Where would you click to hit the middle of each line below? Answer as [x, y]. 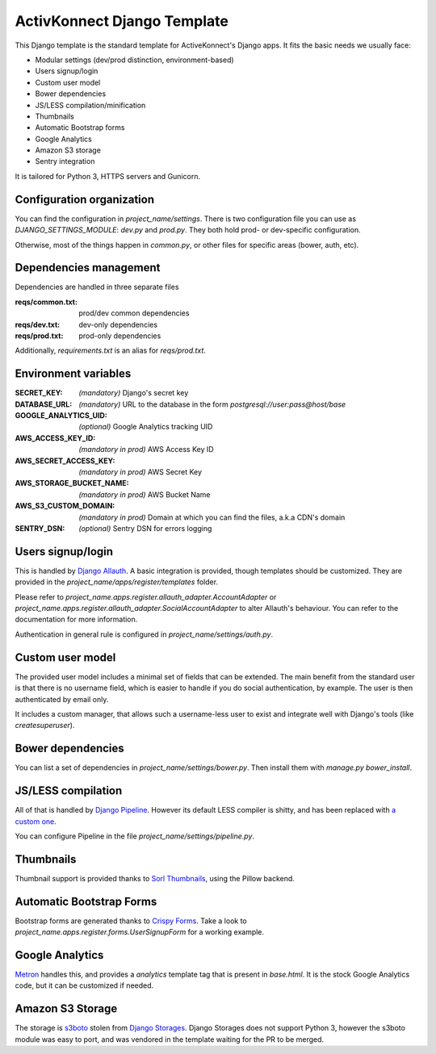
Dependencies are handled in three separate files [97, 287]
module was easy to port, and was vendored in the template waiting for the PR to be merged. [170, 1039]
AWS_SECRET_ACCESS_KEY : [65, 461]
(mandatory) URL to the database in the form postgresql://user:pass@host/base [212, 404]
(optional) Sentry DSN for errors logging [145, 528]
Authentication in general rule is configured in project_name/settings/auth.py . [144, 634]
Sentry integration [65, 161]
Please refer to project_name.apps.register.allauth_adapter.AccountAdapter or [146, 596]
